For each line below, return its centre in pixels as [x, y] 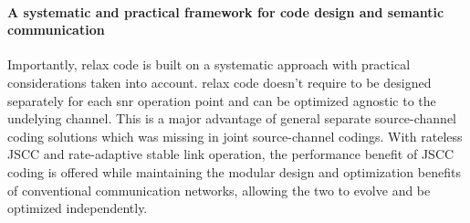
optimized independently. [78, 208]
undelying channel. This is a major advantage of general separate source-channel [232, 118]
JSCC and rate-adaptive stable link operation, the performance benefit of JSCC [231, 154]
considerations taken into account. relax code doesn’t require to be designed [219, 82]
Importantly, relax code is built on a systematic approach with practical [209, 64]
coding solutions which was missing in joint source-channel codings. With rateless [235, 136]
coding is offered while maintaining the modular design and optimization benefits [234, 171]
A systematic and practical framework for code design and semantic [226, 11]
